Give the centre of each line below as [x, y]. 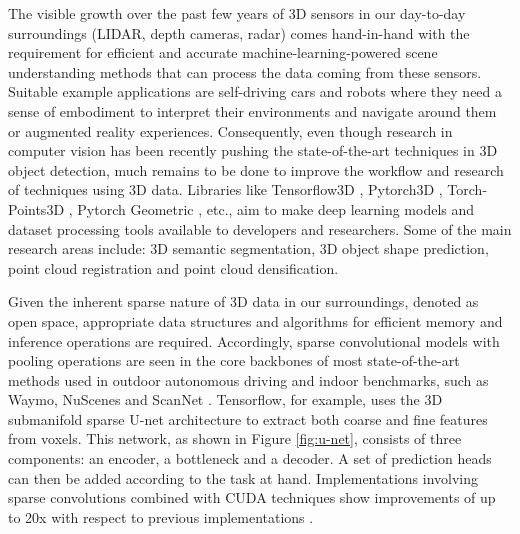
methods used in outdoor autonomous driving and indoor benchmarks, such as [248, 379]
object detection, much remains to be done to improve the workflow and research [256, 169]
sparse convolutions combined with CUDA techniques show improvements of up [252, 497]
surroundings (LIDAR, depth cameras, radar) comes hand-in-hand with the [239, 32]
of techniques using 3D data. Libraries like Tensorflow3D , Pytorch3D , [225, 189]
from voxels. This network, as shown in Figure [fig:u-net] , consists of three [235, 438]
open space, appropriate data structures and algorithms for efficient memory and [255, 320]
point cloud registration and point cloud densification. [173, 267]
